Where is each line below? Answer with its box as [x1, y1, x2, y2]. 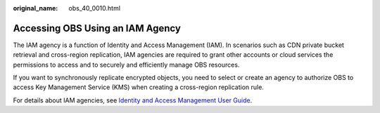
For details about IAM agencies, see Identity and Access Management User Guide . [13, 95, 253, 105]
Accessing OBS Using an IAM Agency [13, 22, 181, 34]
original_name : [13, 4, 58, 12]
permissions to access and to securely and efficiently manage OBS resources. [13, 60, 240, 69]
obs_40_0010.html [68, 4, 121, 12]
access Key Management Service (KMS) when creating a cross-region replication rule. [13, 83, 264, 91]
